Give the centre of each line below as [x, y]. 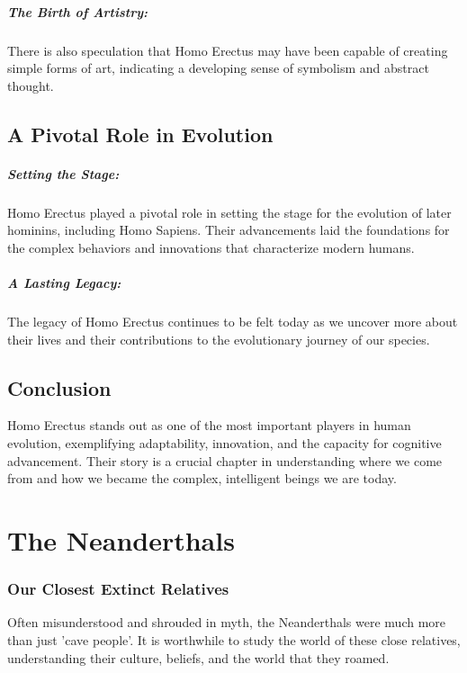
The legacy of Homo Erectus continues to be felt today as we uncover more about [233, 322]
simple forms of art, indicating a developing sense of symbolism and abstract [218, 68]
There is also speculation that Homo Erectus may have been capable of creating [228, 50]
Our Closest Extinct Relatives [118, 589]
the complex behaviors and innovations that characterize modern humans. [211, 247]
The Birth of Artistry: [78, 11]
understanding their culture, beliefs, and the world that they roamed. [198, 657]
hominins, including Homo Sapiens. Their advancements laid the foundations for [229, 230]
